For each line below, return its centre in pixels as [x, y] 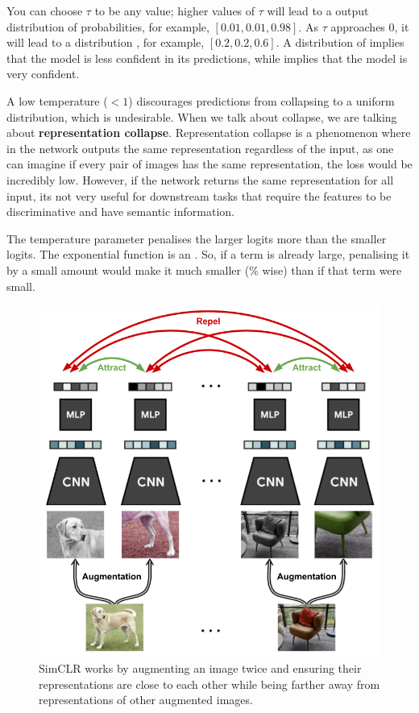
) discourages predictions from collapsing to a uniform [261, 100]
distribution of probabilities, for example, [108, 26]
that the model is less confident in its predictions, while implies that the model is [207, 58]
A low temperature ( [57, 100]
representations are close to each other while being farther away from [209, 684]
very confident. [43, 74]
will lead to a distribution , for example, [106, 42]
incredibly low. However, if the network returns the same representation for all [200, 179]
